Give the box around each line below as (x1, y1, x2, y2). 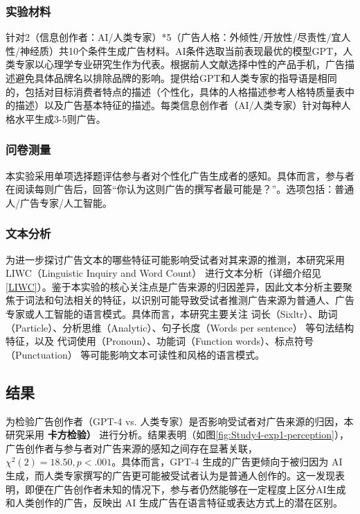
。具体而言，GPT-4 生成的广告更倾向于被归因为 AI (111, 454, 343, 469)
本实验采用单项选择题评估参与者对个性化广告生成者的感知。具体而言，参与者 (6, 168, 354, 182)
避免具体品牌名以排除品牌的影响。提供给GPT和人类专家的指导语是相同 (15, 71, 337, 85)
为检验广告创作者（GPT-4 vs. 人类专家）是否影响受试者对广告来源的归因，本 (6, 413, 354, 428)
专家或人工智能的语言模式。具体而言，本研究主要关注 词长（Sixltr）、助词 (6, 306, 338, 320)
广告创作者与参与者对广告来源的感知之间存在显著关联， (6, 440, 258, 455)
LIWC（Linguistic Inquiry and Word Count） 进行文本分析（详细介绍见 (6, 266, 321, 280)
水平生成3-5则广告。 (15, 111, 106, 126)
